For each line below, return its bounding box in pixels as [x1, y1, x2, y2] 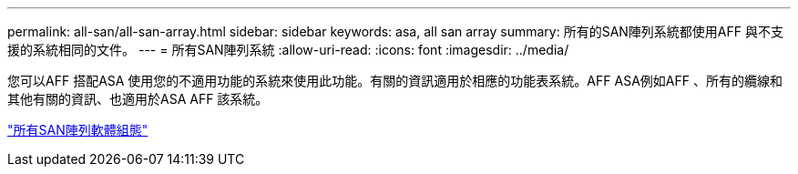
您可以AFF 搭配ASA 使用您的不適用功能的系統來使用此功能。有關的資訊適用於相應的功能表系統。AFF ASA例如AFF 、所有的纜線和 [7, 73, 783, 88]
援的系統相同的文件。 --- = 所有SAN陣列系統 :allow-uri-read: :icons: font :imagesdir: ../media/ [7, 42, 569, 57]
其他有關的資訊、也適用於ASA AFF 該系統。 [7, 91, 269, 107]
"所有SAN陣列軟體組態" [7, 122, 148, 138]
